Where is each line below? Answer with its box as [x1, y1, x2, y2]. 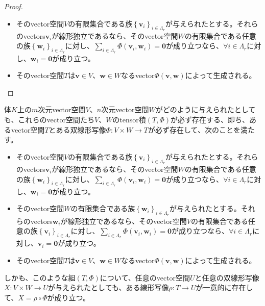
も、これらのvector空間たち [4, 114, 94, 124]
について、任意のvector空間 [100, 272, 190, 283]
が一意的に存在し [196, 282, 253, 293]
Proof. [4, 1, 23, 11]
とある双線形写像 [49, 124, 106, 135]
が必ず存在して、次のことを [148, 124, 240, 135]
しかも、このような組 [4, 272, 76, 283]
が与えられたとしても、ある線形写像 [48, 282, 169, 293]
